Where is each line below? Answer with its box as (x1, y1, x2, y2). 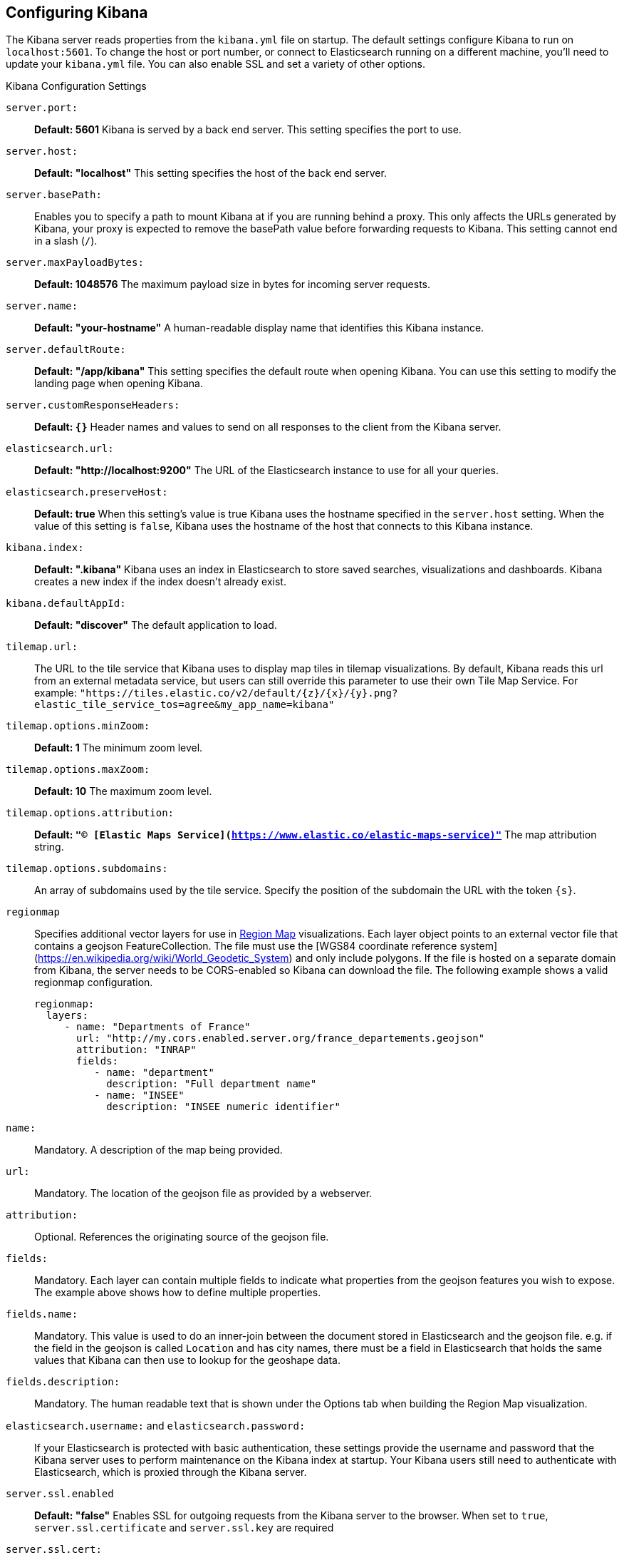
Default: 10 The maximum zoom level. (34, 785, 212, 798)
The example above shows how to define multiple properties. (34, 1286, 321, 1299)
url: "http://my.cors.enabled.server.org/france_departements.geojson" (76, 1032, 485, 1045)
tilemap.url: (6, 641, 78, 653)
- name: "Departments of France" (64, 1021, 251, 1033)
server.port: (6, 102, 78, 114)
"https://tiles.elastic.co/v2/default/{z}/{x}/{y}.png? (79, 687, 398, 699)
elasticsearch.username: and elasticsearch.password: (6, 1420, 306, 1432)
